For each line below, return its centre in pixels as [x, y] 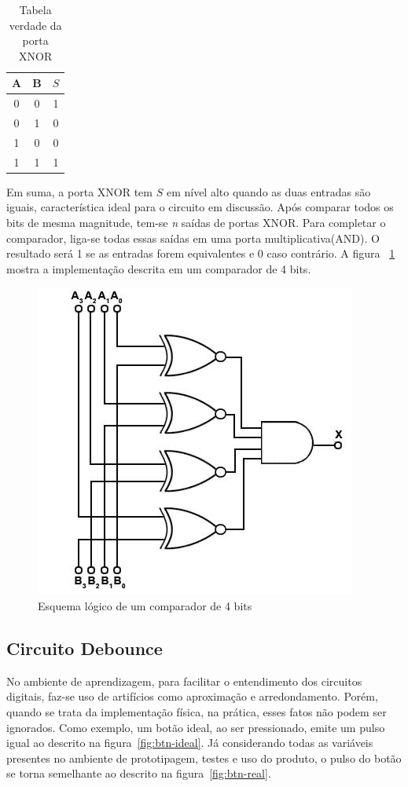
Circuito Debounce [85, 648]
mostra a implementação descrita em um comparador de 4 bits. [159, 268]
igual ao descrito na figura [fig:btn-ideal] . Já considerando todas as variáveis [190, 743]
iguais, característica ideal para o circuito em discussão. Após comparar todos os [200, 207]
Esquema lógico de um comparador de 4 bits [145, 606]
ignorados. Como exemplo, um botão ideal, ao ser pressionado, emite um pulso [196, 727]
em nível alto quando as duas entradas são [268, 191]
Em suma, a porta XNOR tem [79, 191]
